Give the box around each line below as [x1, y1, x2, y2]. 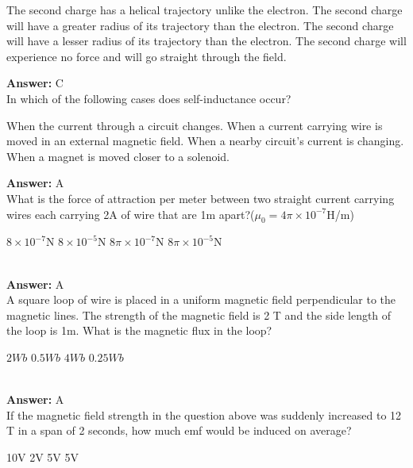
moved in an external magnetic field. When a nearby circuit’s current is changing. [6, 132, 404, 149]
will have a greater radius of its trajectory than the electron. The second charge [6, 17, 394, 33]
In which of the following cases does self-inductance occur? [6, 90, 291, 106]
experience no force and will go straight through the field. [6, 48, 287, 64]
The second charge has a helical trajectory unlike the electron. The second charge [6, 2, 403, 17]
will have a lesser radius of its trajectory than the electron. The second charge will [6, 33, 407, 49]
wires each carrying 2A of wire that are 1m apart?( [6, 205, 255, 222]
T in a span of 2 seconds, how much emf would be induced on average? [6, 422, 352, 439]
